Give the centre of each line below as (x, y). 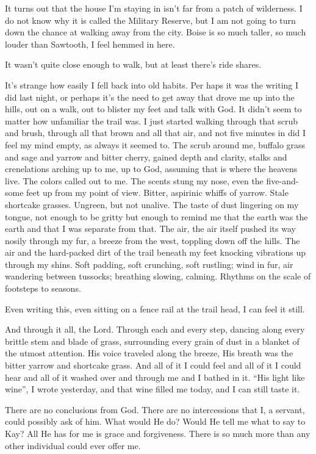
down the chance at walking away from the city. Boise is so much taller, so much (156, 32)
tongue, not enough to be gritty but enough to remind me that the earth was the (156, 216)
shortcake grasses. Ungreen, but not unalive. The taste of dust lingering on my (152, 204)
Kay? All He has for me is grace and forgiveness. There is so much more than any (158, 433)
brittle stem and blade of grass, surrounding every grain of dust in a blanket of (152, 341)
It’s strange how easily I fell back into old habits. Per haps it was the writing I (152, 85)
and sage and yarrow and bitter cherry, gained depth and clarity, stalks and (146, 157)
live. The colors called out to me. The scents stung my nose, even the (134, 180)
